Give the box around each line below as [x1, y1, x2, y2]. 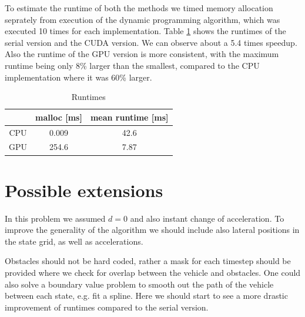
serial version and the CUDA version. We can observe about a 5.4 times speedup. [5, 36, 297, 48]
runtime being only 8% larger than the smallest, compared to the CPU [5, 59, 260, 71]
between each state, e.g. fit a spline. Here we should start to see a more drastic [5, 289, 288, 302]
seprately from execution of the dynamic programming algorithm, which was [5, 13, 280, 25]
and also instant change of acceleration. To [130, 212, 284, 224]
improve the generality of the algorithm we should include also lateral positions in [5, 223, 300, 236]
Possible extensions [5, 178, 163, 202]
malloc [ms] [35, 111, 82, 123]
